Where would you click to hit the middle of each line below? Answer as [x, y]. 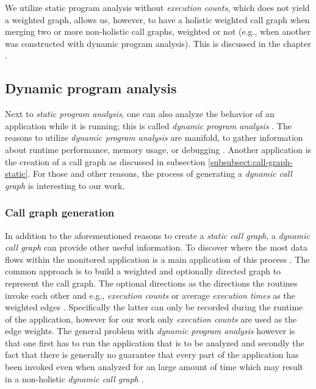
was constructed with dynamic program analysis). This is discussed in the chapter [158, 43]
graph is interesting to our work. [65, 185]
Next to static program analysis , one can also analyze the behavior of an [140, 114]
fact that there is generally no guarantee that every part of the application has [152, 355]
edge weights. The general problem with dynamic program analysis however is [150, 331]
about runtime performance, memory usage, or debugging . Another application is [158, 149]
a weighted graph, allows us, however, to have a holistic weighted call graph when [157, 19]
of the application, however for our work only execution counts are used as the [151, 319]
